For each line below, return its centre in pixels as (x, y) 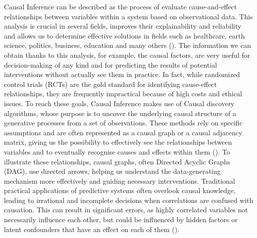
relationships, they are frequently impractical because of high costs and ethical (123, 94)
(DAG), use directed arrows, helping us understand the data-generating (112, 171)
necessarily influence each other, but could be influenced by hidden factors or (121, 219)
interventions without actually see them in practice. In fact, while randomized (122, 74)
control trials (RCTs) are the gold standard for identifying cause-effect (111, 84)
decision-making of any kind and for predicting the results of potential (111, 64)
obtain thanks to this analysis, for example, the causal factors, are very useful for (127, 55)
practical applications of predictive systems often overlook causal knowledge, (120, 190)
